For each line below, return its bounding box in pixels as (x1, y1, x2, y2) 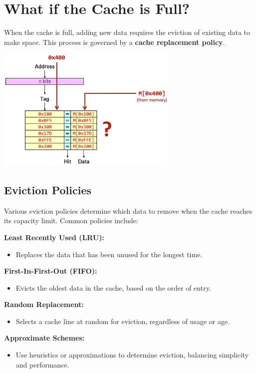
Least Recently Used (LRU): (4, 232, 105, 242)
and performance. (15, 359, 69, 370)
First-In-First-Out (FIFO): (4, 266, 97, 276)
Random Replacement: (4, 299, 84, 310)
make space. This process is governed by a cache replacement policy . (4, 36, 225, 47)
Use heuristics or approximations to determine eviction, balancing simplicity (15, 350, 249, 360)
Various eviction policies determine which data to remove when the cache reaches (4, 205, 253, 216)
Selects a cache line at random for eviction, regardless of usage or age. (15, 316, 230, 326)
